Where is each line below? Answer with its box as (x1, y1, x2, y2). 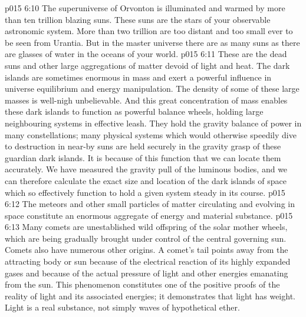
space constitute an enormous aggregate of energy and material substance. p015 (5, 209, 293, 221)
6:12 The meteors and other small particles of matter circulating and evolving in (5, 198, 295, 210)
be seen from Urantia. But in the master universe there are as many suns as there (5, 36, 300, 48)
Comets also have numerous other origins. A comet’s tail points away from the (5, 243, 288, 256)
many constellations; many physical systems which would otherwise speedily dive (5, 128, 297, 141)
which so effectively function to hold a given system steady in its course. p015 (5, 186, 285, 198)
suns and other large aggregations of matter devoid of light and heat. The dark (5, 59, 290, 71)
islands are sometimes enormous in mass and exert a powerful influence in (5, 71, 272, 83)
